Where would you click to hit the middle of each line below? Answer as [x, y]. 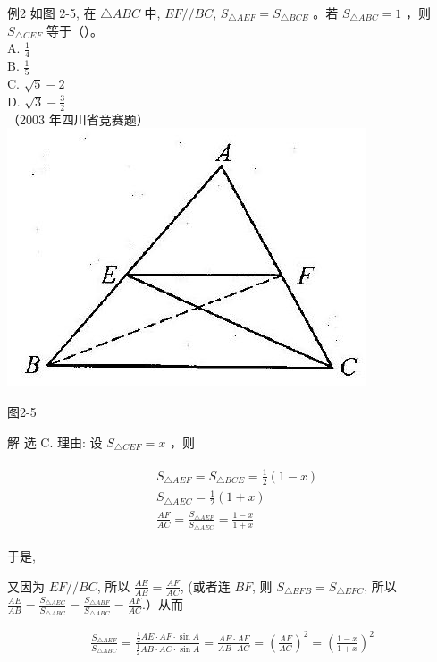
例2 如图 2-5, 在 [52, 13]
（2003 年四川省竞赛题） [78, 119]
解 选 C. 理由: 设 [55, 441]
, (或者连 [205, 586]
